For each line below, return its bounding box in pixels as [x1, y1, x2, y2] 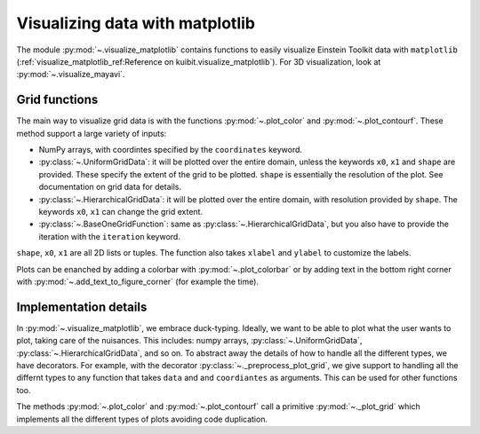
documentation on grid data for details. [38, 182, 182, 193]
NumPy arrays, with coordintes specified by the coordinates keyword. [38, 145, 302, 155]
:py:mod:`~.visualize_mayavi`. [16, 69, 125, 80]
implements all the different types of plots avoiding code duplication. [16, 414, 268, 424]
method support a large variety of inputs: [16, 128, 167, 138]
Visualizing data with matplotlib [16, 13, 255, 33]
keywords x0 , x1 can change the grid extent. [38, 206, 204, 217]
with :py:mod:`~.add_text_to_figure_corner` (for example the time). [16, 276, 260, 287]
